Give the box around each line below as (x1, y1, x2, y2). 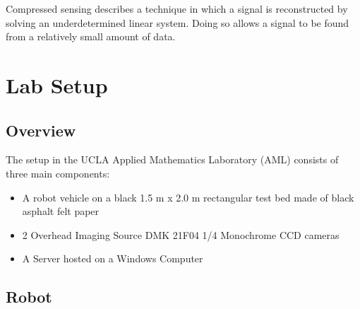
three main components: (6, 165, 110, 180)
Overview (6, 119, 76, 141)
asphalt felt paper (22, 204, 100, 218)
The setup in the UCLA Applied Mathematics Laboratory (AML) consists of (6, 152, 339, 167)
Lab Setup (6, 70, 108, 99)
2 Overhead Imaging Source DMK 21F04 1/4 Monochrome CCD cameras (22, 227, 340, 242)
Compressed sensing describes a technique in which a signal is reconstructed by (6, 1, 348, 16)
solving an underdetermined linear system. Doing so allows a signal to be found (6, 15, 349, 30)
